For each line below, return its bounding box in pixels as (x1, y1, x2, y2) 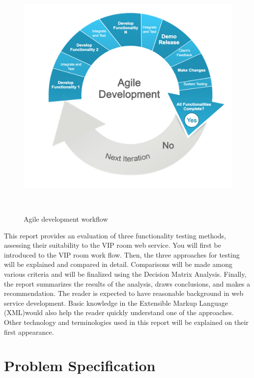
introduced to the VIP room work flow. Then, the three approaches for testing (4, 249, 240, 260)
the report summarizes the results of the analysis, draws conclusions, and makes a (4, 278, 251, 289)
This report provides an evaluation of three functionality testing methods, (4, 230, 226, 240)
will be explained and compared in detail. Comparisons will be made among (4, 259, 232, 269)
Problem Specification (4, 355, 156, 376)
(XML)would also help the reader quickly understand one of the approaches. (4, 307, 234, 318)
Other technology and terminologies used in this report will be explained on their (4, 317, 249, 327)
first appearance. (4, 326, 54, 337)
